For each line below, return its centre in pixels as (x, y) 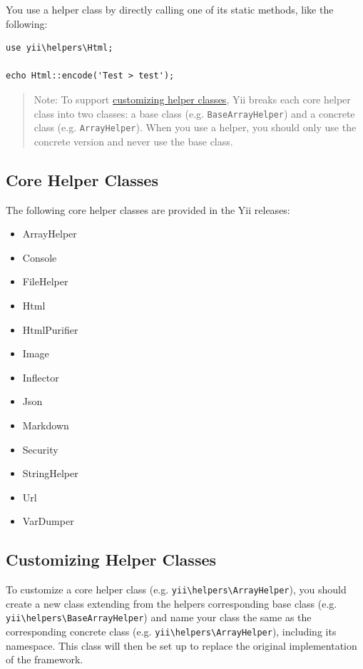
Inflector (41, 377)
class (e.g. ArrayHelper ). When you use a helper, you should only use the (195, 127)
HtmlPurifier (50, 329)
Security (40, 449)
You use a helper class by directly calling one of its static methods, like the (170, 9)
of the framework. (45, 659)
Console (40, 257)
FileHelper (45, 281)
